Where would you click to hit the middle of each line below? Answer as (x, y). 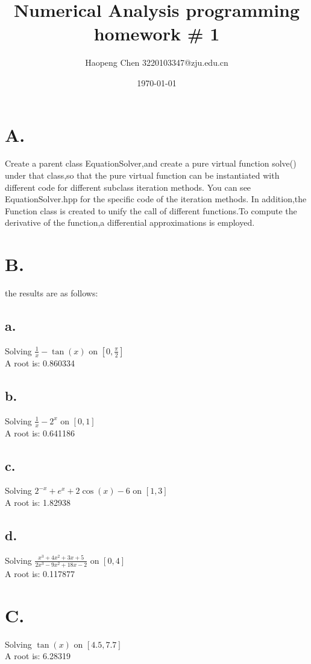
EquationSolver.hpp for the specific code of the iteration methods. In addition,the (156, 199)
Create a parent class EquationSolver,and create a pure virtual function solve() (151, 163)
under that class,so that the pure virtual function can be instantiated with (142, 175)
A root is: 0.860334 (40, 362)
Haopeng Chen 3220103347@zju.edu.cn (157, 62)
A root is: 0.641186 (40, 433)
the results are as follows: (52, 293)
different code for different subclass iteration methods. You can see (128, 187)
